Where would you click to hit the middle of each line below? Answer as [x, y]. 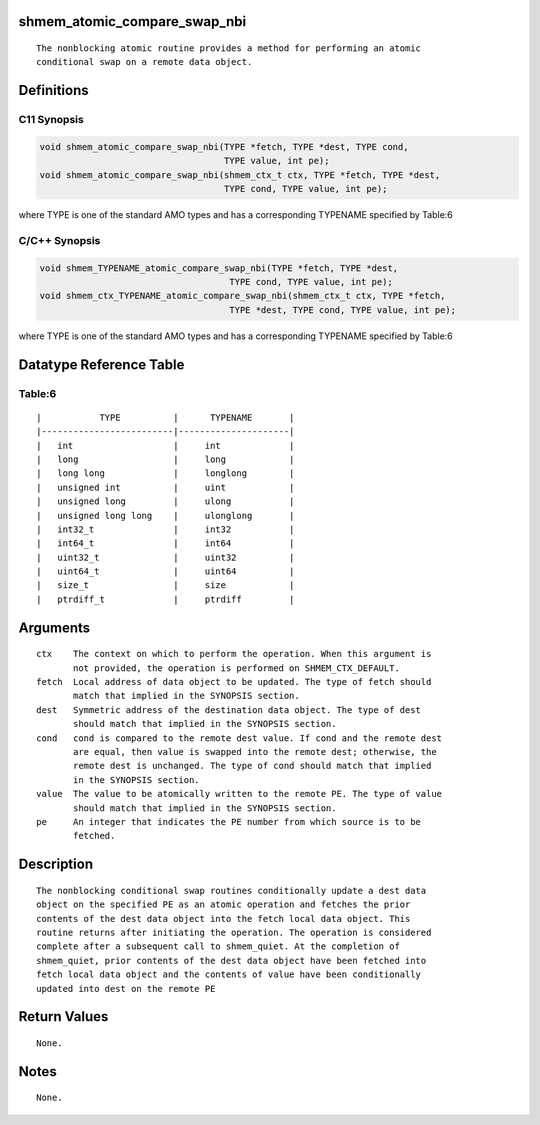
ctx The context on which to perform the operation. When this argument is [234, 654]
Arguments [54, 627]
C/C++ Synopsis [59, 240]
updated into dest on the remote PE [126, 988]
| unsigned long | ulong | [165, 501]
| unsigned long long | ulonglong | [165, 515]
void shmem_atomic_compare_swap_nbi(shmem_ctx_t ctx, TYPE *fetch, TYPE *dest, [240, 174]
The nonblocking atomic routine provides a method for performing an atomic [229, 48]
